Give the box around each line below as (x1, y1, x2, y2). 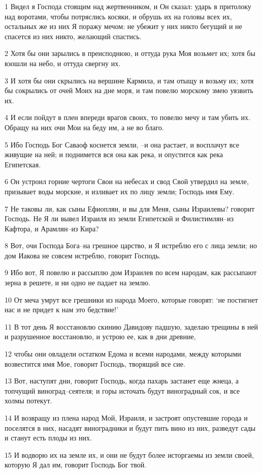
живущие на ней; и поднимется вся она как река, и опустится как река (5, 149, 223, 160)
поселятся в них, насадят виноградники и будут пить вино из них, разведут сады (5, 422, 256, 433)
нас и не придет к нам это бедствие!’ (5, 304, 119, 315)
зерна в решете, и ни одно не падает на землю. (5, 277, 150, 288)
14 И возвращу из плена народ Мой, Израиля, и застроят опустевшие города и (5, 412, 248, 423)
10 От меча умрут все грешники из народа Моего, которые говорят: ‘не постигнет (5, 294, 258, 305)
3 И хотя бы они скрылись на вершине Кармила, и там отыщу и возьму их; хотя (5, 75, 254, 85)
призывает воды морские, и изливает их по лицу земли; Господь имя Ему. (5, 186, 235, 196)
